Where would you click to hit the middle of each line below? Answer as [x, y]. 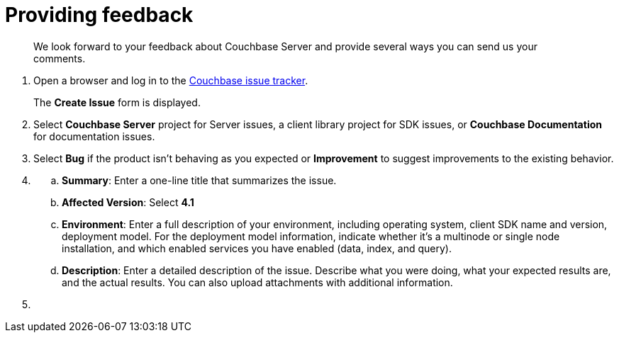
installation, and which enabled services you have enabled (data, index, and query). [257, 248]
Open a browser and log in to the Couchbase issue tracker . [171, 80]
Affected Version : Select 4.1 [128, 202]
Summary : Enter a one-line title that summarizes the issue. [199, 180]
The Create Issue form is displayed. [117, 102]
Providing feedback [99, 15]
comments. [60, 58]
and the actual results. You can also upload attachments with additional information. [257, 282]
